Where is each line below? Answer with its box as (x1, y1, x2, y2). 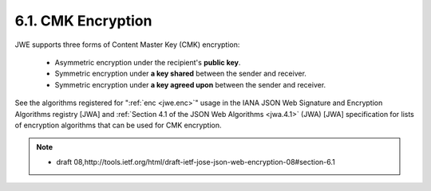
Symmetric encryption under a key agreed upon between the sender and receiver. (54, 80, 326, 89)
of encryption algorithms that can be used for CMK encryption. (14, 120, 223, 130)
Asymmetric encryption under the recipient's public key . (54, 57, 241, 67)
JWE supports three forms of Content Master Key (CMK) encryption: (14, 40, 240, 49)
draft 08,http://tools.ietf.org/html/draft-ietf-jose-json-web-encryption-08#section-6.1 (56, 157, 335, 166)
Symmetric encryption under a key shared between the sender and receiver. (54, 68, 307, 79)
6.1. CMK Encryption (14, 12, 152, 29)
